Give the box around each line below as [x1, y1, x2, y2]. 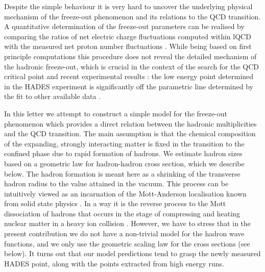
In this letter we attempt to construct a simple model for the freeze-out [4, 108, 228, 118]
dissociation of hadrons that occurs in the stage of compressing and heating [4, 208, 240, 218]
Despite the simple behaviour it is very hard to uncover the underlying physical [4, 1, 253, 11]
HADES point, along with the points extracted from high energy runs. [4, 258, 224, 268]
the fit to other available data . [4, 91, 101, 102]
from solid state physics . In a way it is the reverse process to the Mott [4, 198, 226, 209]
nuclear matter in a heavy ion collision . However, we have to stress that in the [4, 218, 251, 229]
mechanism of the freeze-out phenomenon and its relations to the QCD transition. [4, 11, 261, 21]
